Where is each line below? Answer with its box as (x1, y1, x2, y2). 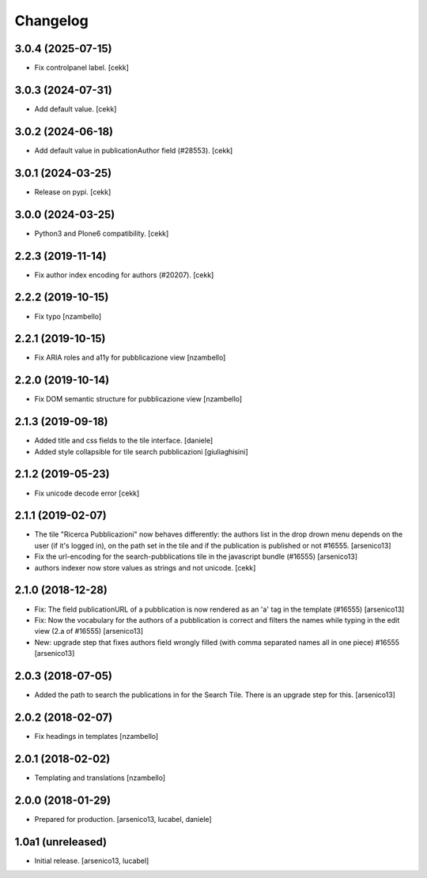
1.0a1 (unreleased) (14, 835, 108, 849)
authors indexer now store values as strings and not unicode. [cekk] (34, 563, 256, 572)
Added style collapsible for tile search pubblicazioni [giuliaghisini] (34, 447, 248, 456)
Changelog (14, 12, 89, 29)
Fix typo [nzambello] (34, 311, 102, 321)
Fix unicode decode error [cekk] (34, 488, 140, 498)
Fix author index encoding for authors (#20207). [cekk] (34, 269, 214, 280)
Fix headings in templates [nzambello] (34, 731, 159, 740)
